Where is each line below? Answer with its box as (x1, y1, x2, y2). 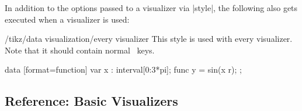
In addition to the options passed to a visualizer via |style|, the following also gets (5, 2, 298, 13)
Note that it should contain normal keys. (5, 44, 155, 56)
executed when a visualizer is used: (5, 13, 130, 25)
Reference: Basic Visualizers (5, 92, 178, 110)
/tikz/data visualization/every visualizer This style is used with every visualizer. (5, 33, 293, 45)
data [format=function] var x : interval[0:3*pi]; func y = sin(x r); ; (5, 63, 242, 76)
